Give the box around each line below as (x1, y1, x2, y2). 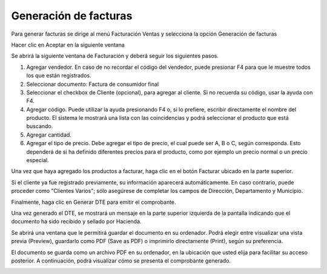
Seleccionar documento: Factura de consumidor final (26, 80, 159, 88)
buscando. (26, 123, 53, 130)
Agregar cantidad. (26, 131, 72, 139)
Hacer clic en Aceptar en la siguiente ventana (11, 41, 125, 48)
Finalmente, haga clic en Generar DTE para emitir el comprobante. (11, 198, 176, 206)
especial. (26, 157, 49, 164)
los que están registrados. (26, 72, 92, 79)
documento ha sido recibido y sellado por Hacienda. (11, 218, 142, 225)
